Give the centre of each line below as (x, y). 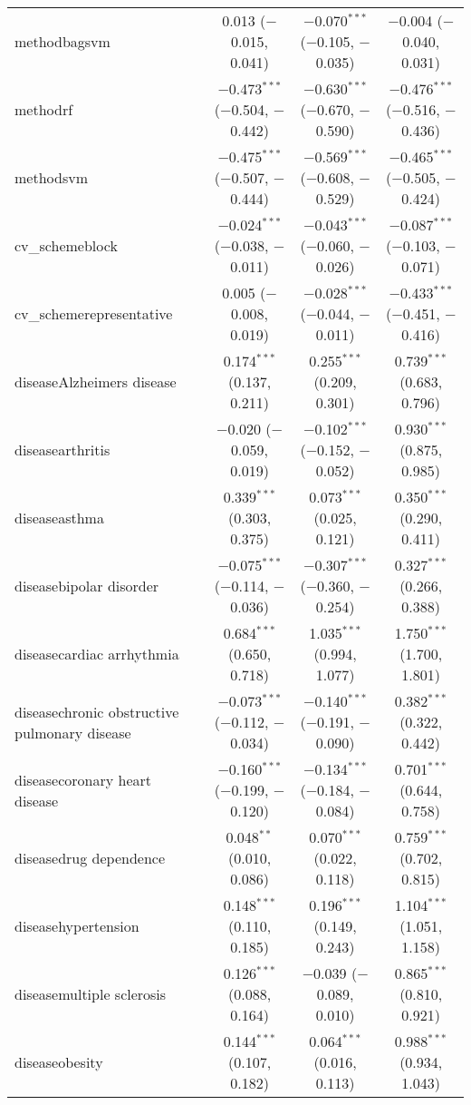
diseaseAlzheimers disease (96, 381)
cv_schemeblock (66, 245)
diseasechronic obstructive (97, 711)
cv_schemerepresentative (94, 313)
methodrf (44, 109)
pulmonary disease (73, 732)
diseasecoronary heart (83, 779)
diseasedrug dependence (90, 858)
